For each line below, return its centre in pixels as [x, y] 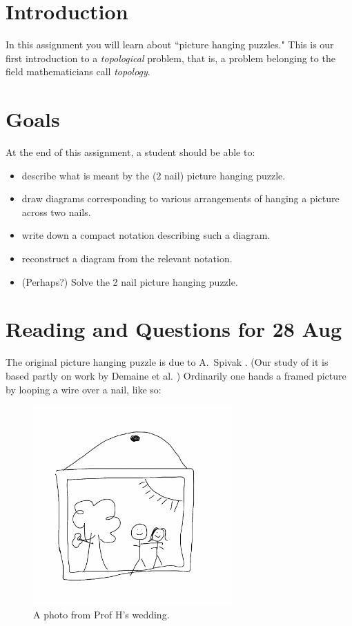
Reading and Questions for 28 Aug [174, 329]
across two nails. [56, 212]
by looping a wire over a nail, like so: [84, 389]
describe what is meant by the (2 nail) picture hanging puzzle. [154, 175]
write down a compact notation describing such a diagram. [146, 235]
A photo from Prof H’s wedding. [101, 614]
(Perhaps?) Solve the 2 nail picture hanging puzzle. [130, 281]
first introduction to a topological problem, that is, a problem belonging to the [170, 58]
